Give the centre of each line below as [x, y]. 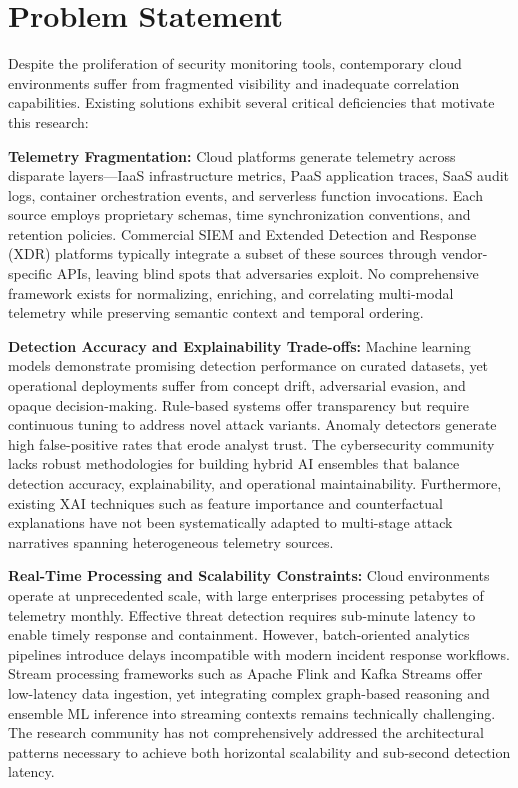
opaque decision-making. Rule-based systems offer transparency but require [238, 404]
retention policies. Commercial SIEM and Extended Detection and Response [242, 233]
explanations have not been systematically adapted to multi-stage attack [230, 522]
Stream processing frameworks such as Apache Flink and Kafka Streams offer [245, 673]
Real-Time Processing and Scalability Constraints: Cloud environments [249, 575]
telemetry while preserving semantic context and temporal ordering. [216, 312]
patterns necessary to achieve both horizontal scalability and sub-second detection [259, 751]
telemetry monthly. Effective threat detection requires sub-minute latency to [242, 614]
